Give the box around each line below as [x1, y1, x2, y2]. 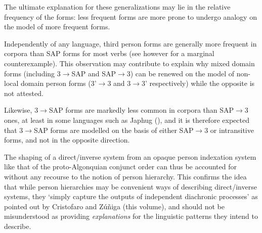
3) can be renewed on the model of [126, 68, 235, 78]
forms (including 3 [4, 68, 61, 78]
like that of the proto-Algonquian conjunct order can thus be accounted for [4, 161, 237, 172]
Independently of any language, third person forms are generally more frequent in [4, 38, 257, 49]
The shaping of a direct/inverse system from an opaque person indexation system [4, 151, 256, 162]
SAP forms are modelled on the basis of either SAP [34, 124, 194, 135]
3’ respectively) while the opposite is [142, 78, 255, 88]
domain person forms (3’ [21, 78, 97, 88]
